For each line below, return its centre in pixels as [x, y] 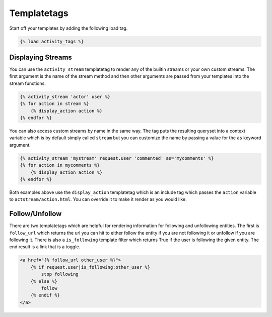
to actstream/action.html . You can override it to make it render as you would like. [98, 199]
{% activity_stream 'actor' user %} [65, 96]
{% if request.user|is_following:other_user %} [90, 267]
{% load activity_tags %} [52, 41]
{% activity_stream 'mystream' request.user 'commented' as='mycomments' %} [117, 158]
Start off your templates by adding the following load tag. [69, 28]
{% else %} [44, 281]
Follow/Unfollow [36, 214]
